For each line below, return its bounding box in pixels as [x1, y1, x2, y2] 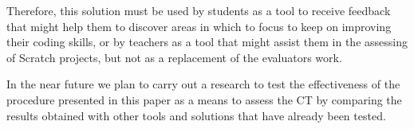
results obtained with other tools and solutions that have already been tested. [6, 107, 386, 123]
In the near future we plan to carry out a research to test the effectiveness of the [6, 76, 400, 92]
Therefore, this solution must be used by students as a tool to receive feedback [6, 2, 391, 18]
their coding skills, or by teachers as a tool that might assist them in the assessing [6, 33, 408, 50]
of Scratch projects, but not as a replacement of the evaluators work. [6, 49, 342, 65]
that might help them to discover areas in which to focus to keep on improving [6, 18, 392, 34]
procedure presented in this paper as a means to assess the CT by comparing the [6, 91, 402, 107]
